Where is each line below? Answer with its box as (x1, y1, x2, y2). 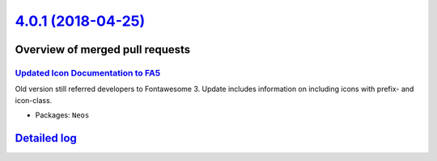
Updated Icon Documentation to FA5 (15, 67, 161, 78)
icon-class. (15, 95, 53, 105)
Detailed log (15, 131, 77, 145)
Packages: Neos (35, 110, 90, 120)
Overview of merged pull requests (15, 43, 191, 56)
